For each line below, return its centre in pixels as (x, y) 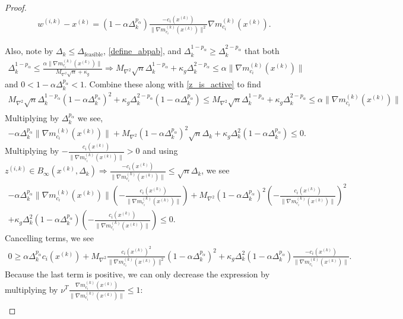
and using (160, 151)
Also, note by (29, 51)
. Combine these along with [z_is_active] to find (173, 84)
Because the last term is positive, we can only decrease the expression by (137, 274)
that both (262, 51)
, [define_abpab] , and (142, 51)
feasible (93, 54)
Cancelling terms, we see (49, 238)
